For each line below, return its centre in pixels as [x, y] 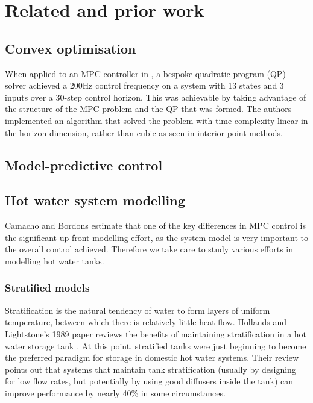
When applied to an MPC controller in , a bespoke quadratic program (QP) [145, 73]
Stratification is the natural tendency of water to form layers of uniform [138, 310]
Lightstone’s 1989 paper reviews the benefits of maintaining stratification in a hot [156, 333]
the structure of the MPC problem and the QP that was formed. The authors [148, 109]
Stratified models [47, 288]
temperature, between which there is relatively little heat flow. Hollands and [146, 322]
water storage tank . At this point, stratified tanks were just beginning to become [156, 345]
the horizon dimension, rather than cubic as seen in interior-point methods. [144, 132]
